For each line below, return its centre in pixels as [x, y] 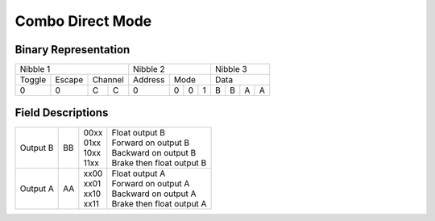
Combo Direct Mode [83, 21]
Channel [108, 80]
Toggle [33, 80]
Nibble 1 [35, 69]
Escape [69, 80]
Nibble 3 [231, 69]
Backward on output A [154, 194]
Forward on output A [151, 183]
